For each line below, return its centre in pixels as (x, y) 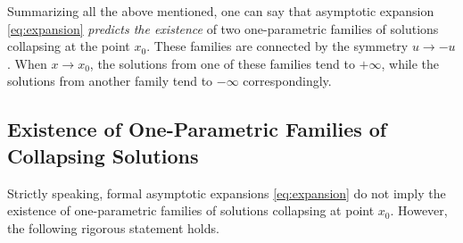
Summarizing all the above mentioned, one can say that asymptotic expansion (221, 11)
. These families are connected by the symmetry (277, 46)
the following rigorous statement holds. (113, 227)
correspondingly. (287, 81)
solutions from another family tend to (110, 81)
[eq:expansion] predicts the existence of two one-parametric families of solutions (223, 28)
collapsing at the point (69, 46)
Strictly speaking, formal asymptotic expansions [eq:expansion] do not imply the (227, 193)
